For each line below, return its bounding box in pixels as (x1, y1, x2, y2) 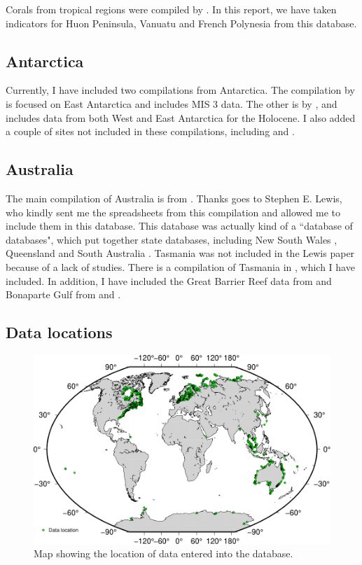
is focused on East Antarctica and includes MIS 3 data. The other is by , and (6, 96, 337, 111)
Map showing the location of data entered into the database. (34, 546, 293, 561)
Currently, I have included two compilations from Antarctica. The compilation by (6, 83, 355, 97)
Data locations (6, 321, 113, 343)
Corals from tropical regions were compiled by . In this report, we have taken (6, 2, 337, 16)
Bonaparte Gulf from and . (6, 287, 121, 302)
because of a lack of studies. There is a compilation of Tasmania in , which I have (6, 259, 355, 274)
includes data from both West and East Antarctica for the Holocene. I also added (6, 110, 356, 125)
